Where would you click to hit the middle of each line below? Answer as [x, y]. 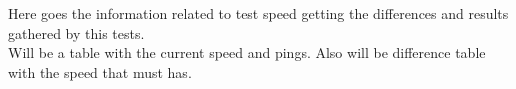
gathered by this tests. [76, 32]
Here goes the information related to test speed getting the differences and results [258, 13]
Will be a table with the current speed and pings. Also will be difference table [247, 52]
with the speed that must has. [100, 71]
